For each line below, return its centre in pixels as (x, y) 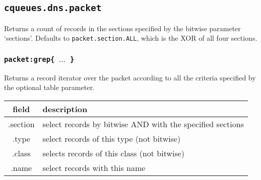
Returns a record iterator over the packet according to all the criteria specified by (130, 77)
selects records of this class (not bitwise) (114, 153)
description (65, 109)
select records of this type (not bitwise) (112, 139)
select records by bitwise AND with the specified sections (143, 124)
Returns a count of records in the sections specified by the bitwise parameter (122, 28)
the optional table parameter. (49, 87)
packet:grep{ (29, 59)
